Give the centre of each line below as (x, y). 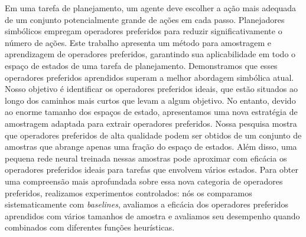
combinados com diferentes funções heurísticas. (90, 227)
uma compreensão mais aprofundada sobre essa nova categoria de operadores (144, 181)
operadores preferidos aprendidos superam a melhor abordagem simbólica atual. (149, 77)
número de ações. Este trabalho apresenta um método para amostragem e (138, 42)
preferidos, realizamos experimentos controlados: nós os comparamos (128, 192)
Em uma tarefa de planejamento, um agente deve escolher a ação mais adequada (151, 8)
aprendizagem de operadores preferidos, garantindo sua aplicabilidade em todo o (150, 54)
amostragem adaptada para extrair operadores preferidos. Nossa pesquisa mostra (151, 123)
